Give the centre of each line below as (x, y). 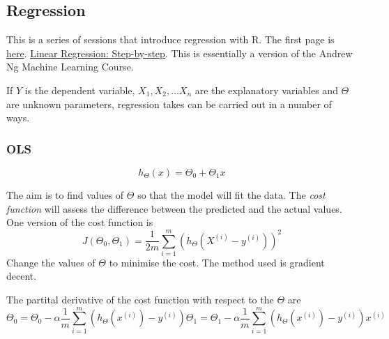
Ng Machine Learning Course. (70, 67)
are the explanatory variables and (266, 90)
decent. (22, 276)
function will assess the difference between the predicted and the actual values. (174, 208)
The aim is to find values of (65, 194)
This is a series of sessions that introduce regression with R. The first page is (170, 39)
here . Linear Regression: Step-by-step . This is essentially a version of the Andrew (180, 53)
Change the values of (51, 262)
